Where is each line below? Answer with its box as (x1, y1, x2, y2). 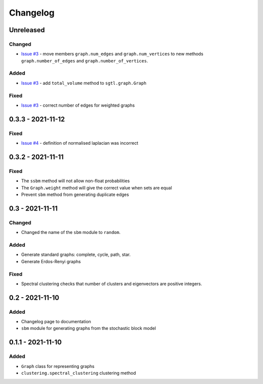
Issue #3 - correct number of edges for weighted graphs (21, 102, 135, 108)
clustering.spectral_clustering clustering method (21, 370, 136, 376)
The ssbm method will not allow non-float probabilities (21, 178, 130, 184)
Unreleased (9, 26, 45, 34)
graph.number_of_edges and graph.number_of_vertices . (21, 58, 148, 63)
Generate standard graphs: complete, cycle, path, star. (21, 251, 131, 258)
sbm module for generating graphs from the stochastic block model (21, 326, 156, 331)
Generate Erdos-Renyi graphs (21, 258, 81, 264)
